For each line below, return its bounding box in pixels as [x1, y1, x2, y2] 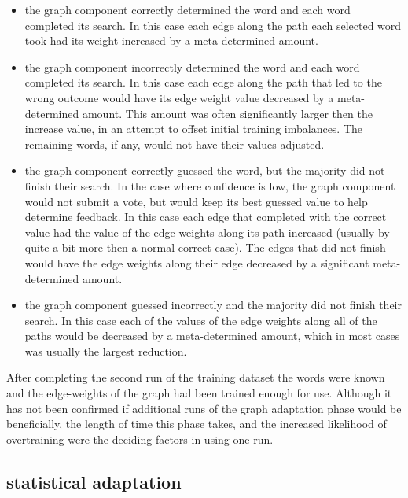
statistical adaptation [6, 469, 182, 493]
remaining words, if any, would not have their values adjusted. [24, 135, 325, 152]
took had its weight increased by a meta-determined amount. [24, 32, 318, 49]
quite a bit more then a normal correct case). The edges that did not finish [24, 239, 386, 256]
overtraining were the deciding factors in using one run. [6, 430, 274, 447]
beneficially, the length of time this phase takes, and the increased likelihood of [6, 415, 387, 432]
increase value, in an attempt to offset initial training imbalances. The [24, 120, 363, 137]
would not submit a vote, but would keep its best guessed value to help [24, 193, 368, 209]
